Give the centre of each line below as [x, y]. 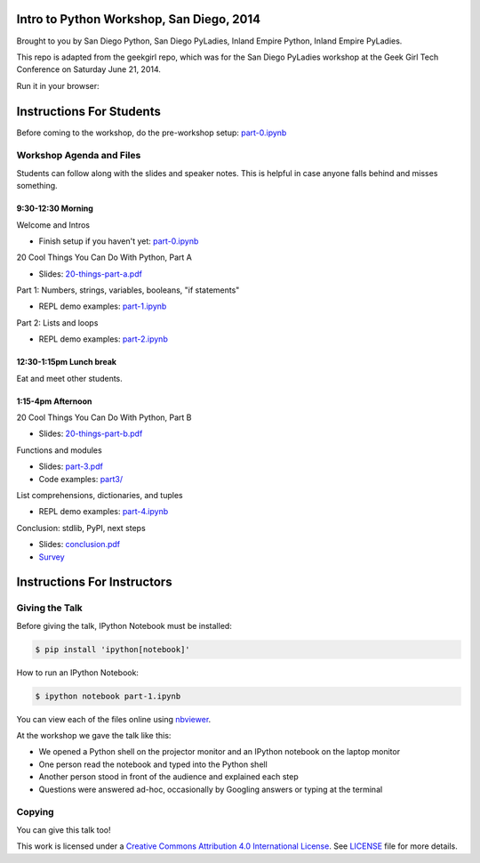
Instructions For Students [89, 111]
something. [37, 186]
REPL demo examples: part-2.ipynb [103, 339]
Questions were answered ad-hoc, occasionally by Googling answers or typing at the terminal [211, 789]
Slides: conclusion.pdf [79, 544]
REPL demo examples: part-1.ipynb [103, 306]
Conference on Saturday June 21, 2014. [89, 69]
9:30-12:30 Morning [55, 208]
